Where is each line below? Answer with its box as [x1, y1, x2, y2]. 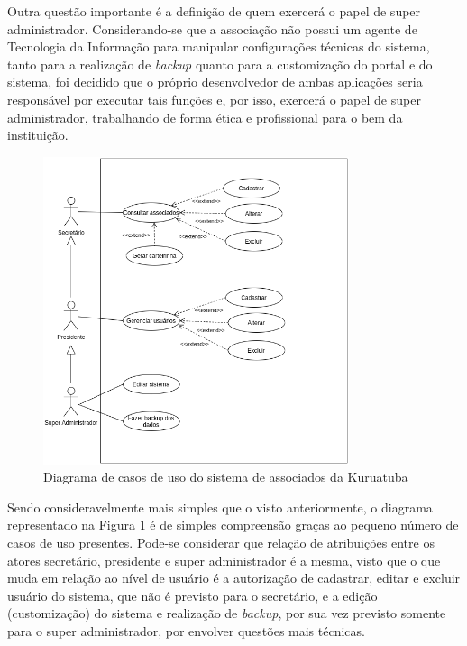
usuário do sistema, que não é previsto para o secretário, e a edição [7, 586, 378, 604]
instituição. [7, 125, 69, 144]
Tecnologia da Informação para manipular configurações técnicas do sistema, [7, 37, 430, 56]
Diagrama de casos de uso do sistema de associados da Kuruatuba [43, 467, 408, 486]
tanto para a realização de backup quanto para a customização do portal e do [7, 54, 433, 73]
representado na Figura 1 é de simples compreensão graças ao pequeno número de [7, 515, 459, 534]
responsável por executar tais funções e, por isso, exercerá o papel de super [7, 89, 421, 108]
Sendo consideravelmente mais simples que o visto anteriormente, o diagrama [7, 497, 433, 516]
